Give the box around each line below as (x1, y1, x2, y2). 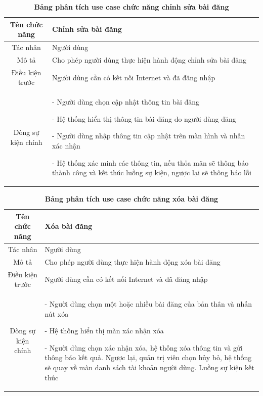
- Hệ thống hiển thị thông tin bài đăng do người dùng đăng (52, 113, 236, 124)
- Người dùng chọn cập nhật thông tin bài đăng (52, 96, 200, 107)
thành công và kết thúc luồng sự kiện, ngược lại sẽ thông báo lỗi (52, 167, 251, 178)
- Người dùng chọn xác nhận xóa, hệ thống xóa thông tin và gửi (45, 342, 243, 353)
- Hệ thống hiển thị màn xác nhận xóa (45, 325, 164, 336)
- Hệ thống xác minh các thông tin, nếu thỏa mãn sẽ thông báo (52, 157, 249, 168)
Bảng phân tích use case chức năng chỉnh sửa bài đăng (34, 2, 229, 12)
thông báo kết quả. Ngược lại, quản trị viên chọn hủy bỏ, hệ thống (45, 352, 252, 363)
